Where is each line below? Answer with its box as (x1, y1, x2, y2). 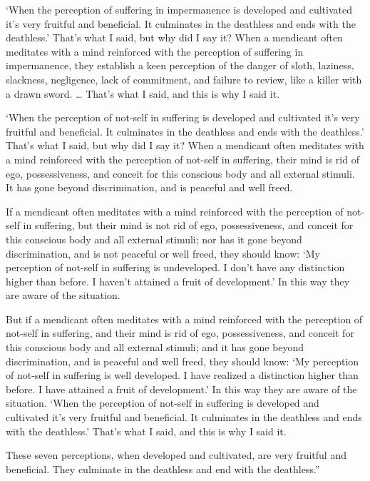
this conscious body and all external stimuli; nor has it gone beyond (6, 231, 302, 246)
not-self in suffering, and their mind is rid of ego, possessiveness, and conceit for (6, 325, 354, 340)
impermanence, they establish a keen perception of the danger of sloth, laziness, (6, 58, 354, 73)
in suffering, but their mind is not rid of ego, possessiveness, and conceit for (23, 218, 354, 233)
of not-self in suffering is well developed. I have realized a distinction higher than (6, 368, 359, 383)
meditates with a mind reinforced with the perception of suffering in (6, 44, 304, 59)
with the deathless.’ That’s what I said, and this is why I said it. (6, 423, 287, 438)
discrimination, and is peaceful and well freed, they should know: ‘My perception (6, 353, 359, 368)
